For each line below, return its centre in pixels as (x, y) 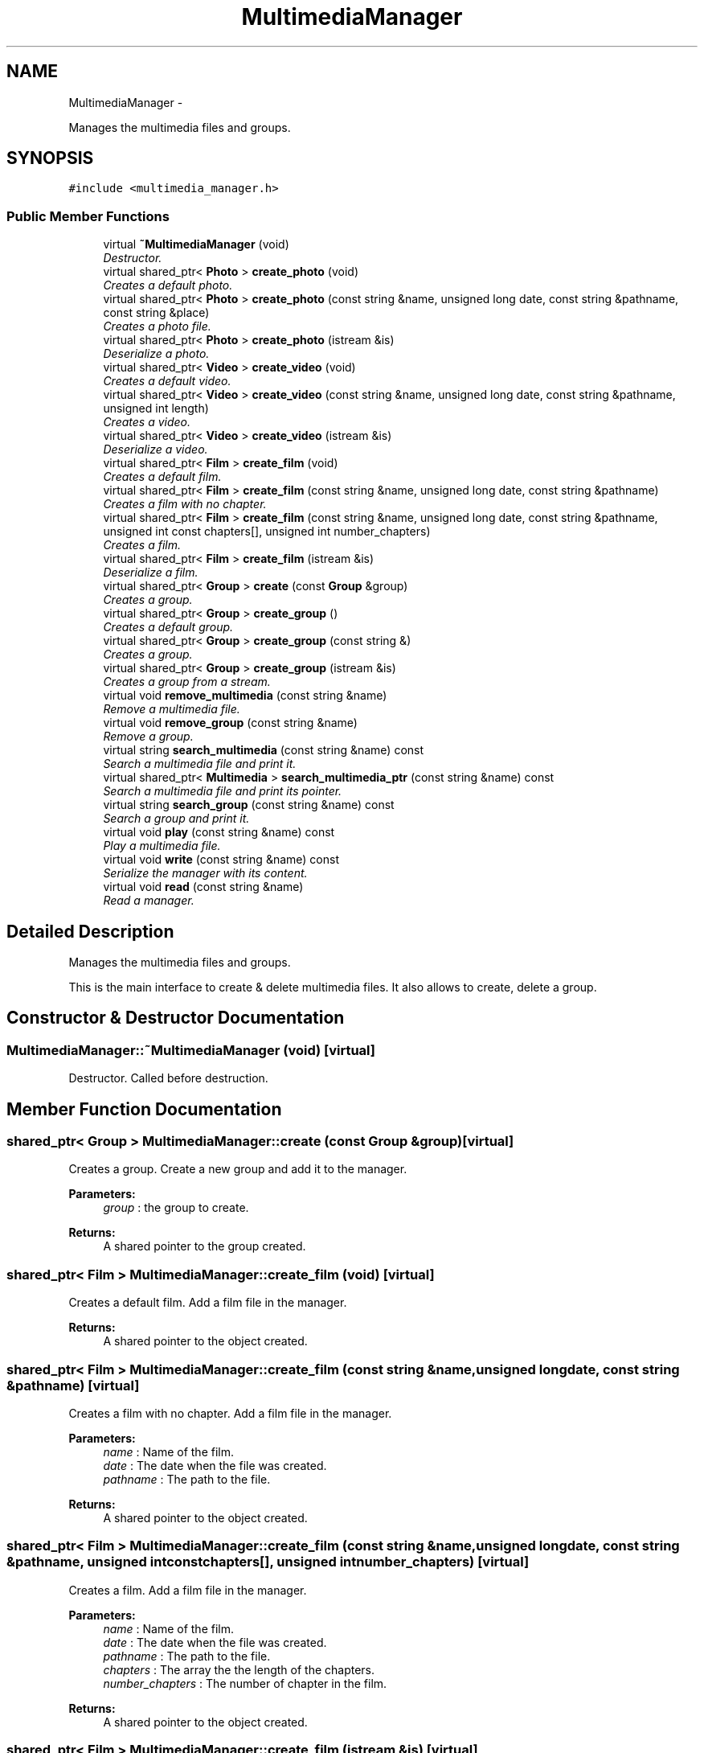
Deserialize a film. (151, 573)
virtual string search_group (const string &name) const (249, 805)
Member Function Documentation (144, 1109)
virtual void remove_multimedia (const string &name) (245, 696)
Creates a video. (147, 422)
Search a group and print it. (176, 819)
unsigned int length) (156, 408)
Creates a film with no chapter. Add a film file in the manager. (230, 1413)
